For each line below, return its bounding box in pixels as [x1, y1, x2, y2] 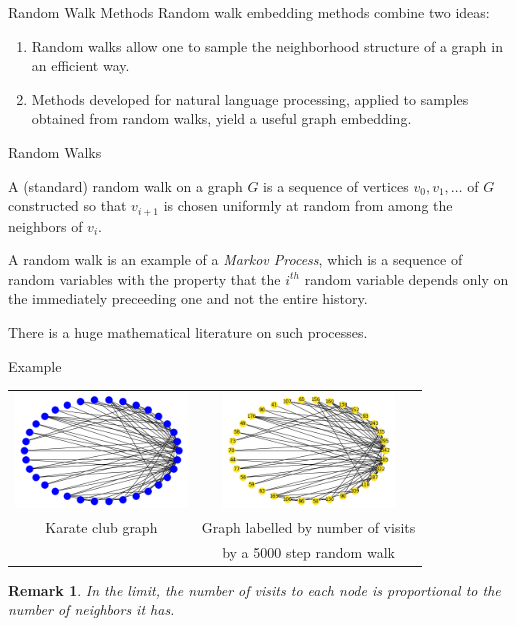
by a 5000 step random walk [222, 541, 395, 562]
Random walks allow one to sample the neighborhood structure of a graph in [31, 35, 503, 56]
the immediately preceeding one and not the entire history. [8, 288, 368, 309]
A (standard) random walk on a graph [8, 175, 243, 196]
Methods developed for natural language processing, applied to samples [31, 88, 469, 109]
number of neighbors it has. [8, 599, 175, 620]
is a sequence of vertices [263, 175, 409, 196]
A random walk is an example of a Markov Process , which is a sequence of [8, 249, 463, 270]
